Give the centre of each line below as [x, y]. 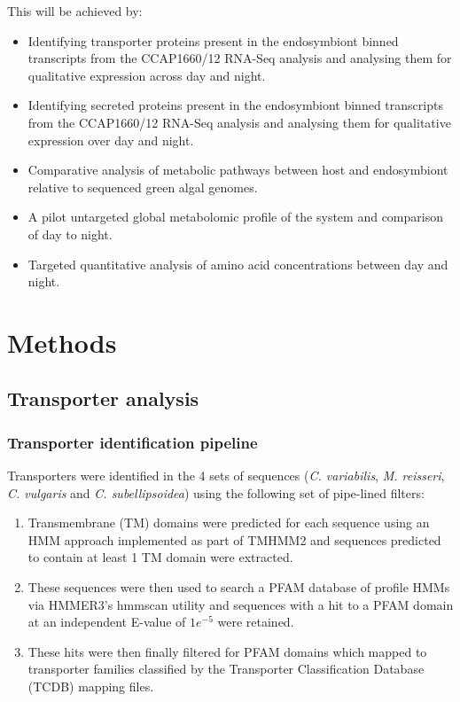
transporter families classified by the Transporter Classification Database [226, 669]
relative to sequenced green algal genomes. [143, 187]
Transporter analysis [103, 398]
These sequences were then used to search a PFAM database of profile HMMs [239, 587]
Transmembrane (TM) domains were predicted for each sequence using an [229, 523]
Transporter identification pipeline [133, 442]
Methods [62, 342]
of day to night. [70, 234]
